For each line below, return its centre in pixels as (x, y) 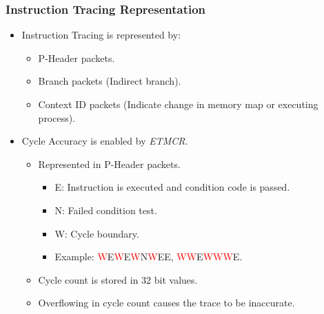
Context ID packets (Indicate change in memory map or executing (178, 104)
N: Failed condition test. (106, 210)
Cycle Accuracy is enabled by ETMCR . (105, 141)
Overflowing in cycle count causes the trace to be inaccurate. (166, 303)
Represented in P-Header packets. (109, 164)
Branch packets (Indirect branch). (110, 81)
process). (57, 117)
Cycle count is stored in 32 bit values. (118, 279)
